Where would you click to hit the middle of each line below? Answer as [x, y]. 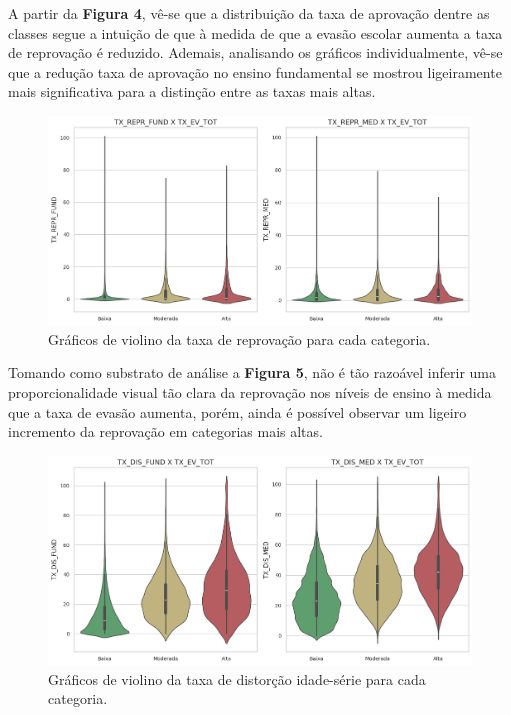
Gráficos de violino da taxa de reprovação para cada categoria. [239, 338]
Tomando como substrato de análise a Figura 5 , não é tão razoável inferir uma [252, 372]
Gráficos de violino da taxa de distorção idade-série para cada [237, 678]
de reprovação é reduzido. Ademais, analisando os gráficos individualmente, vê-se [255, 52]
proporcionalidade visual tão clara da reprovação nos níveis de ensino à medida [250, 392]
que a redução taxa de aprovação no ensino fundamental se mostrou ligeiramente [255, 71]
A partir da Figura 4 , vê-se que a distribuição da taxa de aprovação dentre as [249, 13]
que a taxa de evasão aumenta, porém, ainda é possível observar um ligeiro [237, 411]
